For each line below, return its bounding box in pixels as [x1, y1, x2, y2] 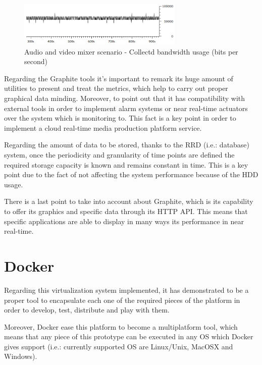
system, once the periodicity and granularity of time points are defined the [4, 149, 235, 160]
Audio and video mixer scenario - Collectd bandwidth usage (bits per [24, 46, 238, 57]
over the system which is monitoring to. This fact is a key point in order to [4, 113, 236, 123]
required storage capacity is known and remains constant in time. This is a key [4, 159, 248, 170]
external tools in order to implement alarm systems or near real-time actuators [4, 102, 248, 113]
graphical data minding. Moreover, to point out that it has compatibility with [4, 93, 245, 103]
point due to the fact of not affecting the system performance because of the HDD [4, 169, 258, 180]
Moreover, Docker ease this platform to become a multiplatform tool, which [4, 321, 238, 332]
